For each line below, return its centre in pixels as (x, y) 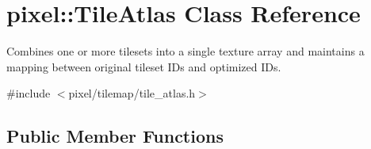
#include (29, 93)
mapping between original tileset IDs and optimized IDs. (144, 66)
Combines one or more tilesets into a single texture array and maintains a (185, 51)
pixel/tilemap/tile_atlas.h (132, 93)
